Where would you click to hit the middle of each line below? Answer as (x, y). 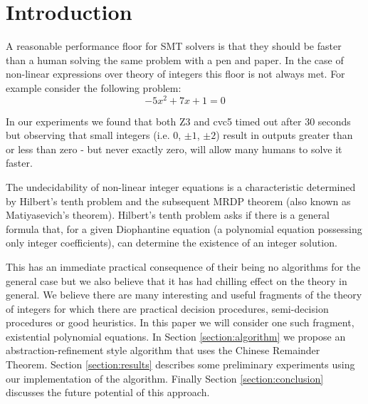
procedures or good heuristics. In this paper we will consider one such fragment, (180, 322)
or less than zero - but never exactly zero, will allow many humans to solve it (174, 149)
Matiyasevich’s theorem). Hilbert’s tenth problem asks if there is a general (168, 215)
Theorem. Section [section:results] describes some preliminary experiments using (180, 364)
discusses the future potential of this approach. (108, 392)
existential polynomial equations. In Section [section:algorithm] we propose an (176, 336)
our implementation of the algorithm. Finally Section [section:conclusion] (165, 378)
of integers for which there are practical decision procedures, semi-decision (167, 308)
